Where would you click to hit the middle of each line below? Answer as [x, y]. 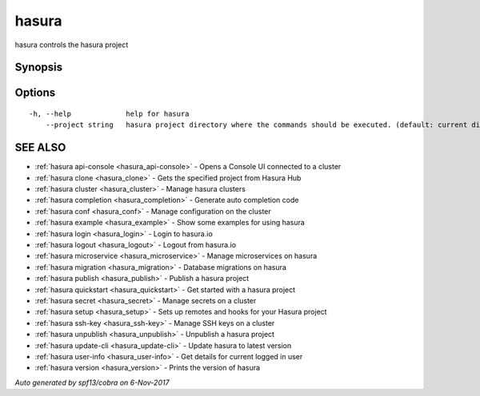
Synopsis [39, 67]
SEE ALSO [40, 148]
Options [35, 93]
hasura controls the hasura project [72, 45]
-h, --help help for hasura [109, 113]
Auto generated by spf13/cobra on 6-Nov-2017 [92, 382]
